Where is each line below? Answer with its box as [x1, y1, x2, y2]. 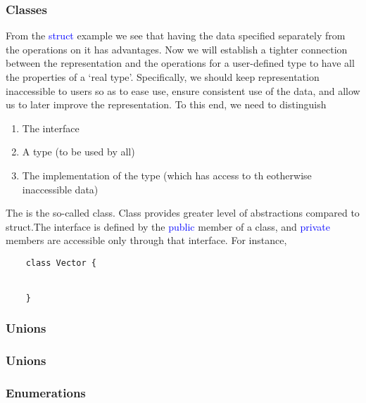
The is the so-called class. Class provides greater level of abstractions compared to [6, 205, 360, 220]
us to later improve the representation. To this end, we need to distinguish [6, 97, 327, 112]
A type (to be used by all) [22, 144, 135, 159]
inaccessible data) [22, 181, 99, 196]
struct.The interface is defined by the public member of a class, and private [6, 219, 330, 234]
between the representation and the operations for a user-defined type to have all [6, 56, 355, 70]
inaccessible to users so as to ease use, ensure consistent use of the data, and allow [6, 83, 360, 98]
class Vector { [25, 257, 96, 268]
